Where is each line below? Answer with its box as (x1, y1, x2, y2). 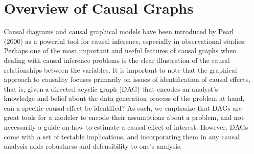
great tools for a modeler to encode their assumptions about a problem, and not (4, 112, 244, 122)
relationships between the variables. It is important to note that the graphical (4, 64, 237, 75)
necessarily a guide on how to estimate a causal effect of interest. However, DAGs (4, 122, 248, 132)
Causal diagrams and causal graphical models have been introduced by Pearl (4, 26, 234, 37)
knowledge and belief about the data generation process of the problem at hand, (4, 93, 245, 103)
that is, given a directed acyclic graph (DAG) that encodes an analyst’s (4, 83, 218, 94)
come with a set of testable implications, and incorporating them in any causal (4, 131, 240, 141)
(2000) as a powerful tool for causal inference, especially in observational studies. (4, 36, 246, 46)
